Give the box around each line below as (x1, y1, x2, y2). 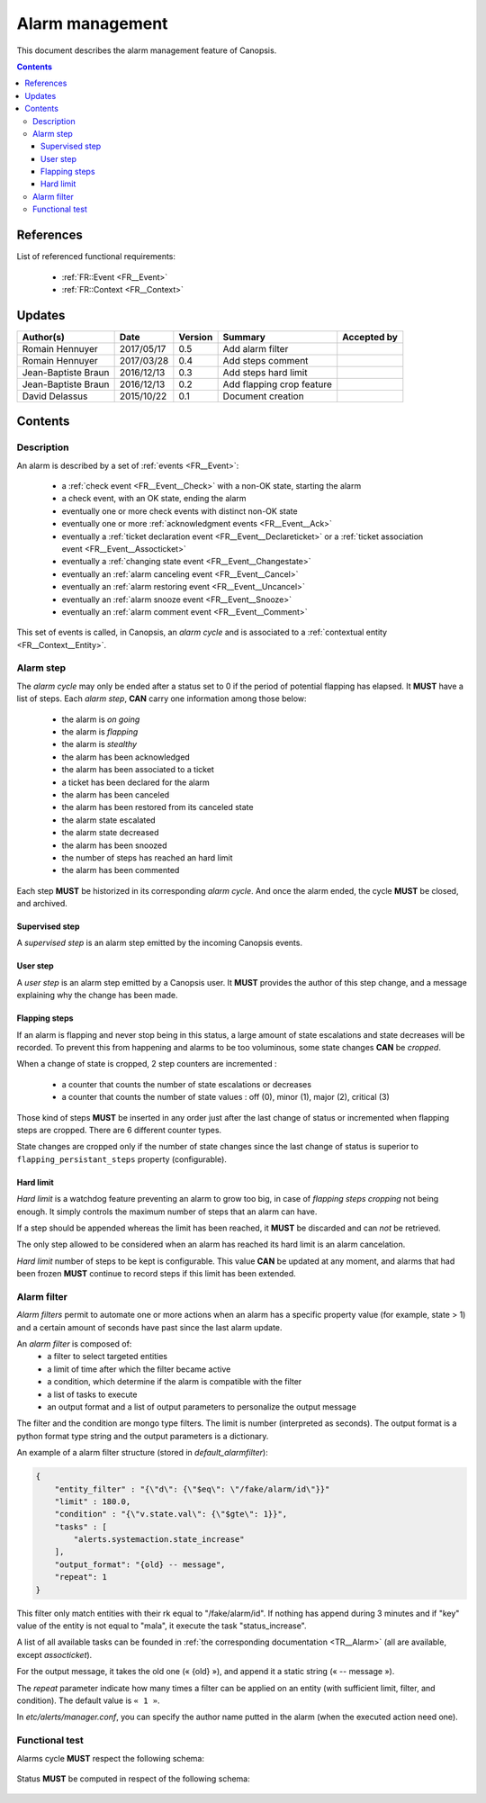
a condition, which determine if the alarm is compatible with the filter (47, 1376, 302, 1387)
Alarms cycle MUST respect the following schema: (16, 1753, 204, 1763)
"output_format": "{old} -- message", (54, 1559, 226, 1570)
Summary (222, 330, 265, 343)
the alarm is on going (61, 714, 140, 725)
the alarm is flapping (61, 726, 139, 737)
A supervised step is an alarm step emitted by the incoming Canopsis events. (16, 937, 303, 949)
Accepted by (342, 330, 398, 343)
